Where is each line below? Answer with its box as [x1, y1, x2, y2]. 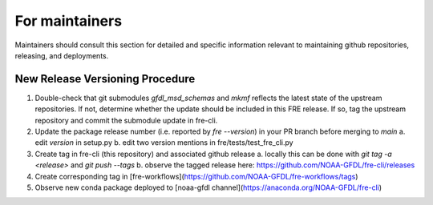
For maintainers [14, 12, 123, 30]
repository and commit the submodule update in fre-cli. [34, 115, 218, 125]
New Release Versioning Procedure [14, 72, 196, 86]
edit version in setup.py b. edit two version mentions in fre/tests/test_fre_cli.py [34, 138, 293, 147]
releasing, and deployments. [14, 50, 109, 60]
